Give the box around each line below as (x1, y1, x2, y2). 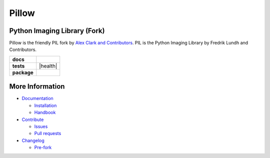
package (12, 69, 33, 76)
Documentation (21, 95, 53, 101)
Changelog (21, 137, 44, 143)
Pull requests (34, 130, 61, 136)
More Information (9, 82, 65, 91)
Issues (34, 123, 48, 129)
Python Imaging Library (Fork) (9, 26, 105, 35)
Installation (34, 102, 57, 108)
